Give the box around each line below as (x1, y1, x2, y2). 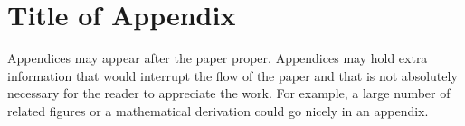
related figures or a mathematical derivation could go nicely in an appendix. (7, 101, 429, 120)
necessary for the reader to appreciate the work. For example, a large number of (7, 84, 451, 103)
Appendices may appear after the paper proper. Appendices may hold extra (7, 49, 428, 67)
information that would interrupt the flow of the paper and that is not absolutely (7, 66, 458, 85)
